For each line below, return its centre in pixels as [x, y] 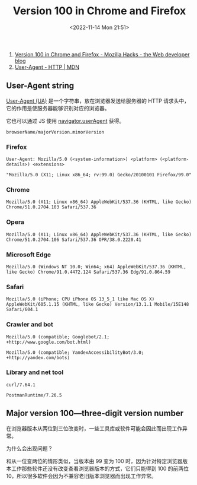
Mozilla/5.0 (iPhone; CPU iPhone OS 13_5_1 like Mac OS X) [80, 299]
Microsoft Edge [29, 255]
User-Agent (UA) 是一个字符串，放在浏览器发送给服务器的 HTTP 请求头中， [98, 101]
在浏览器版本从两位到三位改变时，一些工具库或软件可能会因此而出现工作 [94, 428]
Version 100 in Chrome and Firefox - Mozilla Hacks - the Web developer [102, 54]
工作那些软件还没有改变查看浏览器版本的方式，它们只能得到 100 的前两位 [100, 468]
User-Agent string [40, 86]
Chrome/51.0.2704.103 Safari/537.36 [51, 207]
